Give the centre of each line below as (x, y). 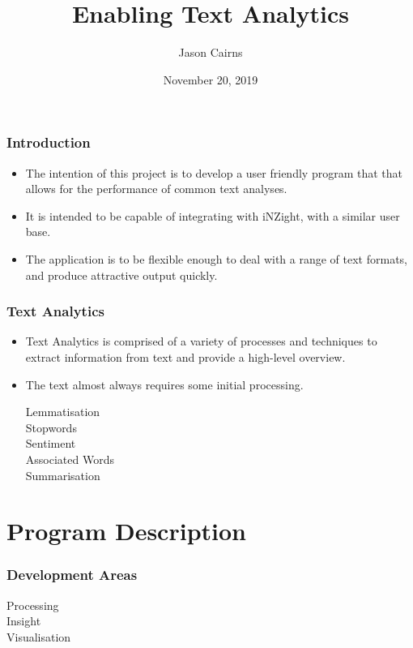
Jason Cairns (211, 52)
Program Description (126, 531)
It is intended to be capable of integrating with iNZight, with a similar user (213, 215)
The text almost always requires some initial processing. (164, 384)
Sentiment (51, 443)
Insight (24, 621)
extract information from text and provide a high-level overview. (185, 356)
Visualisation (39, 636)
